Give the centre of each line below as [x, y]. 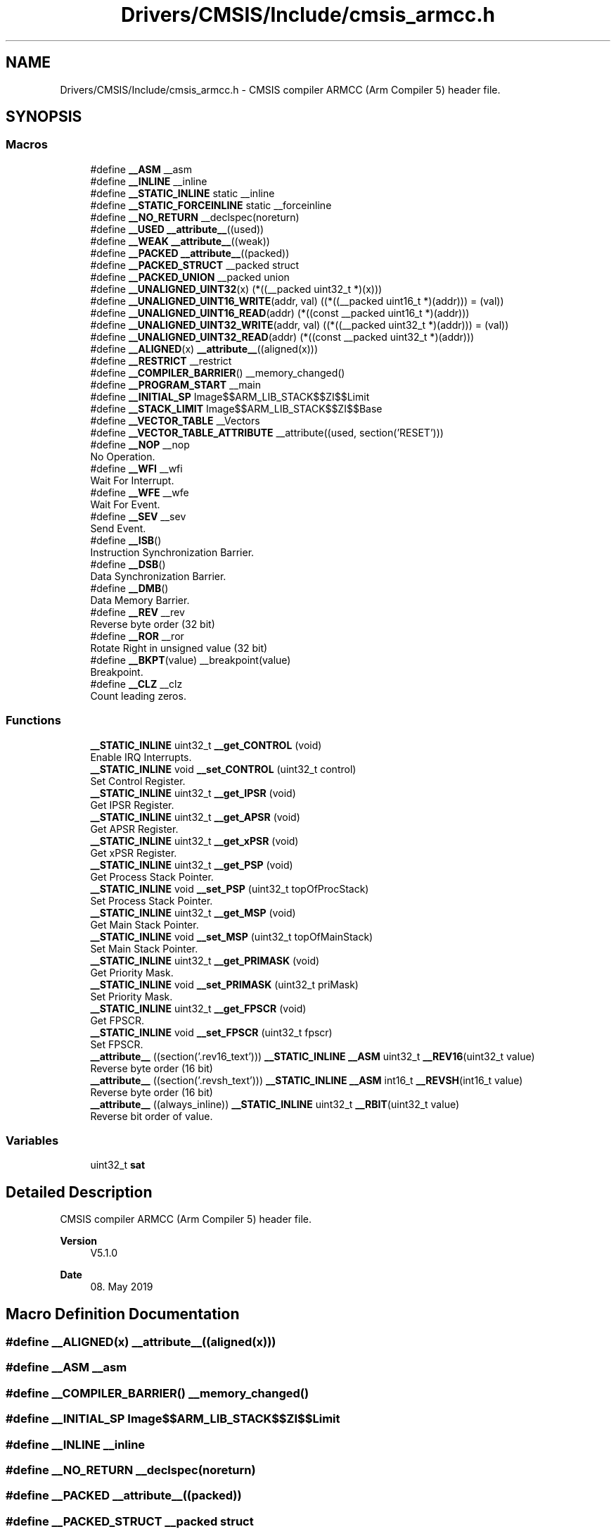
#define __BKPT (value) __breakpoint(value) [191, 660]
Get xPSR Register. [134, 853]
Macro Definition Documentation [123, 1314]
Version [78, 1241]
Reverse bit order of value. [152, 1116]
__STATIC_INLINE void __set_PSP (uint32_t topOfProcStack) [230, 888]
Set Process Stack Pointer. [152, 900]
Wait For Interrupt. [132, 480]
